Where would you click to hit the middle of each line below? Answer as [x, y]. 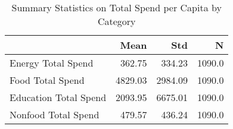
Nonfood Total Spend [55, 114]
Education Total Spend [58, 97]
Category [117, 21]
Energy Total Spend [52, 63]
